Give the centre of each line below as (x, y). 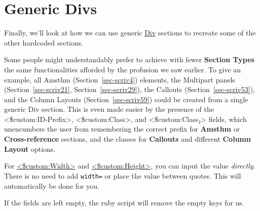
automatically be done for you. (52, 185)
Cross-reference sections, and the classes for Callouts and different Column (127, 139)
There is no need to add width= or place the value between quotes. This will (123, 175)
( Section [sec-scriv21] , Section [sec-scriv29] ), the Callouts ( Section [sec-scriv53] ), (129, 89)
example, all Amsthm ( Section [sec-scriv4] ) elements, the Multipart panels (120, 79)
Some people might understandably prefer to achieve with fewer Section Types (129, 59)
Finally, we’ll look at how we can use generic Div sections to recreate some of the (130, 33)
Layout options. (30, 149)
